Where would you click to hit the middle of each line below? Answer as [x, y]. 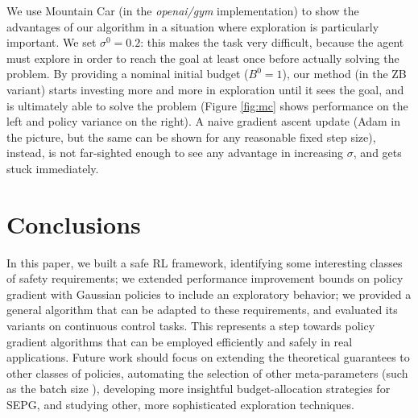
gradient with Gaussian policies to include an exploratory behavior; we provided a [209, 294]
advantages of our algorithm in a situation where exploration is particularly [193, 26]
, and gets [377, 153]
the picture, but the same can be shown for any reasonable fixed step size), [191, 137]
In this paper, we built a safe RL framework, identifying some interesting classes [205, 262]
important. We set [52, 42]
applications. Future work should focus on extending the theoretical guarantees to [208, 357]
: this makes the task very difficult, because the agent [272, 42]
